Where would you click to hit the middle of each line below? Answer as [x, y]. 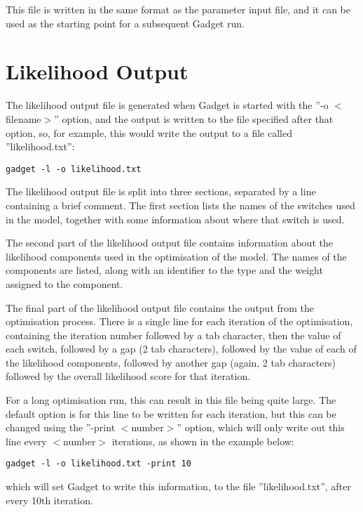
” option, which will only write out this [261, 427]
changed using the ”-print [61, 427]
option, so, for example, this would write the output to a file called [149, 132]
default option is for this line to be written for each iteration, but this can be [171, 413]
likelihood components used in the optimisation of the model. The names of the [176, 256]
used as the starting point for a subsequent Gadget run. [125, 23]
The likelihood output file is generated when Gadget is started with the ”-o [167, 105]
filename [23, 118]
